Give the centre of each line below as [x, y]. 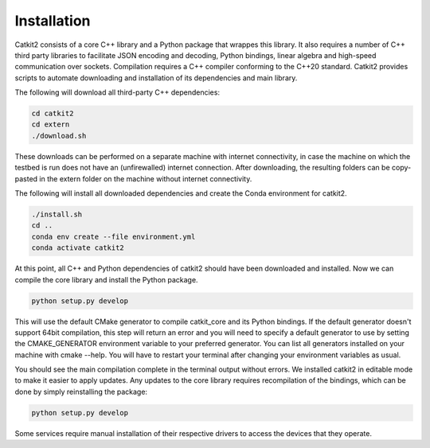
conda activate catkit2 [78, 248]
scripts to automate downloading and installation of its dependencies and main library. [156, 78]
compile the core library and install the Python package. [106, 279]
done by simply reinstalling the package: [81, 392]
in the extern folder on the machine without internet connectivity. [146, 178]
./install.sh [57, 214]
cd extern [51, 125]
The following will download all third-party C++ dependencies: [117, 92]
